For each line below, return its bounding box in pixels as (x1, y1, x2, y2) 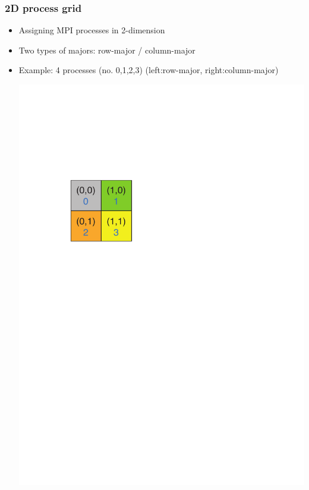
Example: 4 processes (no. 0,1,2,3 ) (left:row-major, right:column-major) (18, 64, 279, 76)
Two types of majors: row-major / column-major (18, 43, 196, 56)
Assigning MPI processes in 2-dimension (18, 24, 165, 36)
